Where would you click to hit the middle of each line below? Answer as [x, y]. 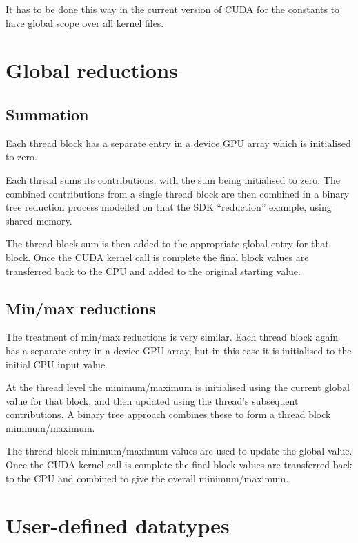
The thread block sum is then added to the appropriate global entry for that [167, 244]
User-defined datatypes [118, 525]
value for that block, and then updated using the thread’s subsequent [152, 400]
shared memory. [39, 220]
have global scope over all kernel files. [85, 22]
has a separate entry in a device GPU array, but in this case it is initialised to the [179, 350]
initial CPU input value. [57, 364]
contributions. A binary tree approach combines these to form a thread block [168, 414]
